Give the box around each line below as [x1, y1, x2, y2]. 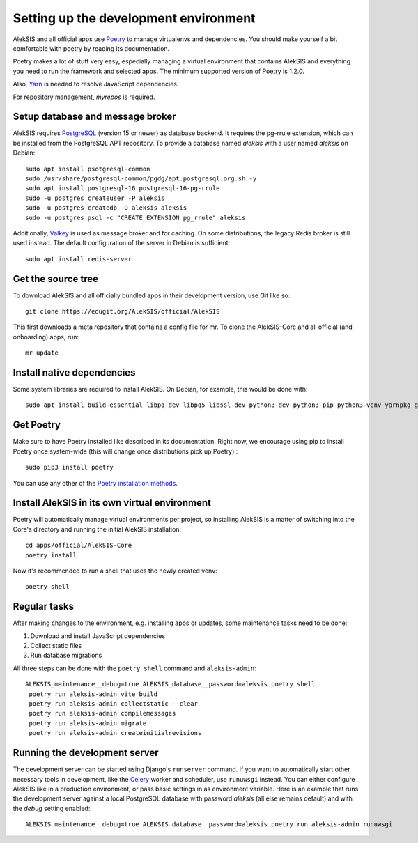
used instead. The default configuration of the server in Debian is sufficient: [13, 239, 231, 247]
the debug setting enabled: [13, 804, 91, 812]
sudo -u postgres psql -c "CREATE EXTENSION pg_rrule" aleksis [25, 213, 246, 222]
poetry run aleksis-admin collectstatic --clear [29, 700, 199, 708]
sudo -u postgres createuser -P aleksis [25, 194, 165, 202]
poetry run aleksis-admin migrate [29, 719, 147, 727]
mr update [25, 349, 59, 357]
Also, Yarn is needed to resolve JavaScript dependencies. [13, 80, 179, 88]
